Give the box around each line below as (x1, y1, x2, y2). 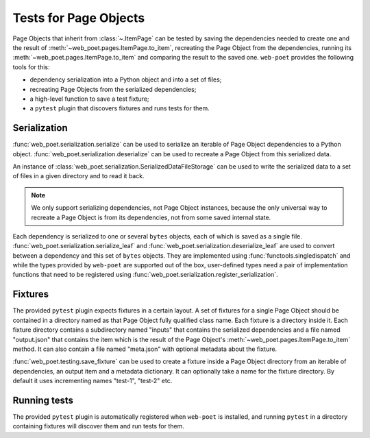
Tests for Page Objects (12, 10, 145, 25)
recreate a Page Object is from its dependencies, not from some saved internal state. (31, 213, 271, 221)
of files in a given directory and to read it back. (12, 172, 145, 180)
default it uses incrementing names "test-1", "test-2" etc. (12, 377, 173, 385)
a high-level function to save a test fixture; (29, 95, 150, 103)
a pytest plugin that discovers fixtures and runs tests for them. (29, 104, 210, 112)
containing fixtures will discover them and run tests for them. (12, 422, 184, 430)
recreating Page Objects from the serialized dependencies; (29, 85, 197, 93)
